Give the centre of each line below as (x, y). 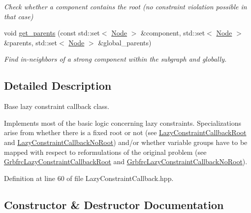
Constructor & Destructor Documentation (114, 204)
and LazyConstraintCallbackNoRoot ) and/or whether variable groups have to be (126, 142)
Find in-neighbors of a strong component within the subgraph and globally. (115, 59)
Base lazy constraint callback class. (57, 106)
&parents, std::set (31, 42)
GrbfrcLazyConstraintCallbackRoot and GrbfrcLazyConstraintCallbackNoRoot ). (126, 161)
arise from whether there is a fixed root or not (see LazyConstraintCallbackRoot (125, 132)
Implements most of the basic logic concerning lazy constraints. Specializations (123, 123)
